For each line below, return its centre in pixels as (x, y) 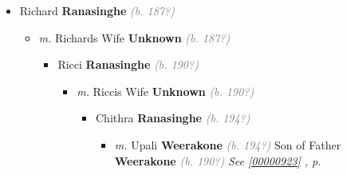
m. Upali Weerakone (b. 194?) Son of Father (228, 144)
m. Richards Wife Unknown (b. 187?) (134, 37)
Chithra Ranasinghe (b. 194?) (173, 118)
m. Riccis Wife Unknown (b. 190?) (166, 91)
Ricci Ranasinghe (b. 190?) (128, 64)
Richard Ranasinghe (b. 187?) (97, 10)
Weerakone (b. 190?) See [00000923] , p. (218, 160)
